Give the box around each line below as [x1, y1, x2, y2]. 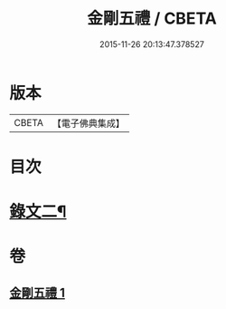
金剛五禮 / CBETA [87, 8, 217, 29]
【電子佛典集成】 [52, 117, 125, 130]
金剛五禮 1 [9, 285, 66, 300]
